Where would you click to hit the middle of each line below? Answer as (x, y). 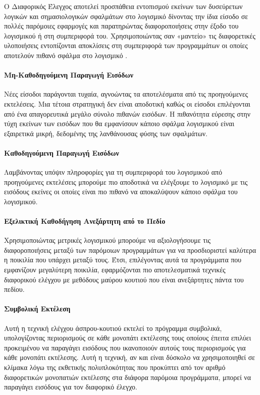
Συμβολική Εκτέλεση (37, 309)
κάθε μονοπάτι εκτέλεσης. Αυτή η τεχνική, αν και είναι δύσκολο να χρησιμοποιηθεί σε (129, 357)
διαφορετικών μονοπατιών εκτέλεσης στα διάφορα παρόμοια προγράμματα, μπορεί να (127, 377)
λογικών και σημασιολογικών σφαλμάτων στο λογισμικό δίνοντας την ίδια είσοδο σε (126, 16)
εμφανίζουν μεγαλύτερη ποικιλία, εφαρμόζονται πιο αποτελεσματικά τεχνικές (115, 270)
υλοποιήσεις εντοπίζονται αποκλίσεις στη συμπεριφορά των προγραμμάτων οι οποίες (126, 45)
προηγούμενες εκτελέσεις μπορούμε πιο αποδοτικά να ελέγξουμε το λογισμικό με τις (126, 181)
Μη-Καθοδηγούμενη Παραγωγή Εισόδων (69, 75)
